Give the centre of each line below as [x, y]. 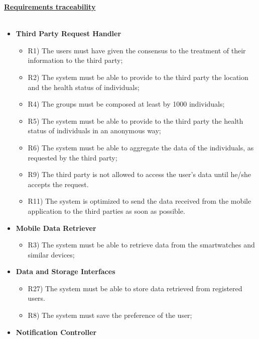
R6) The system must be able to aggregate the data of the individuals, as [141, 147]
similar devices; [51, 254]
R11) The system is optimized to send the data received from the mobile [140, 201]
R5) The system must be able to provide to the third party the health [136, 120]
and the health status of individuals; [84, 87]
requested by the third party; [73, 157]
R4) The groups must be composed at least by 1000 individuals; [126, 104]
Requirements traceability [50, 7]
